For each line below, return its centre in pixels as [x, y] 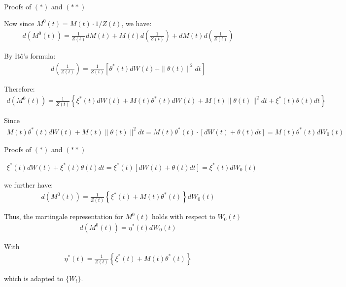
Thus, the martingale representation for [64, 216]
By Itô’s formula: [30, 56]
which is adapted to [34, 278]
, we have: [137, 23]
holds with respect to [183, 216]
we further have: [29, 184]
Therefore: [19, 88]
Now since [19, 23]
